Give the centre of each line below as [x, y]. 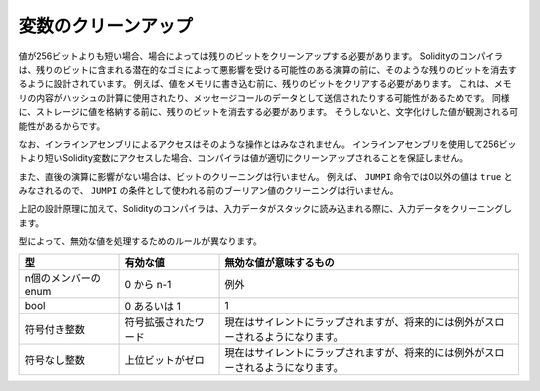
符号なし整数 [54, 360]
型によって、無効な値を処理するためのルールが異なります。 [140, 241]
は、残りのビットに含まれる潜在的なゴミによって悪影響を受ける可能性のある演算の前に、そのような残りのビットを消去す [267, 69]
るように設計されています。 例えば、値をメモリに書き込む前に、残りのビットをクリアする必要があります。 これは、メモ [265, 84]
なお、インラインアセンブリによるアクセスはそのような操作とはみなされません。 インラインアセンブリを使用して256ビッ [267, 144]
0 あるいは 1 [153, 306]
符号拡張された [159, 322]
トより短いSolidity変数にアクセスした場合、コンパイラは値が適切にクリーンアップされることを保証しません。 [243, 158]
